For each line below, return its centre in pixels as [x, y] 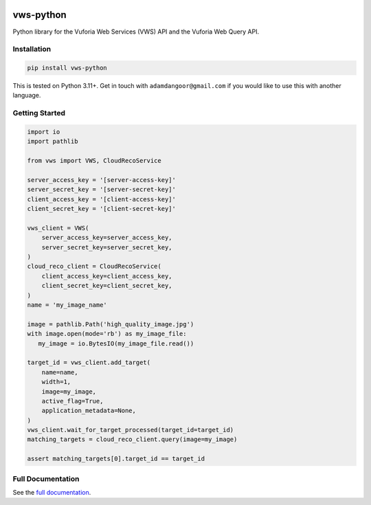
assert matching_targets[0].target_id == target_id [116, 459]
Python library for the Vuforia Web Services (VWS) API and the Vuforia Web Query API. [136, 32]
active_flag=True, [72, 401]
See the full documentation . [52, 492]
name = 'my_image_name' [67, 305]
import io [44, 132]
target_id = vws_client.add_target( [89, 363]
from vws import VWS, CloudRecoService [94, 161]
